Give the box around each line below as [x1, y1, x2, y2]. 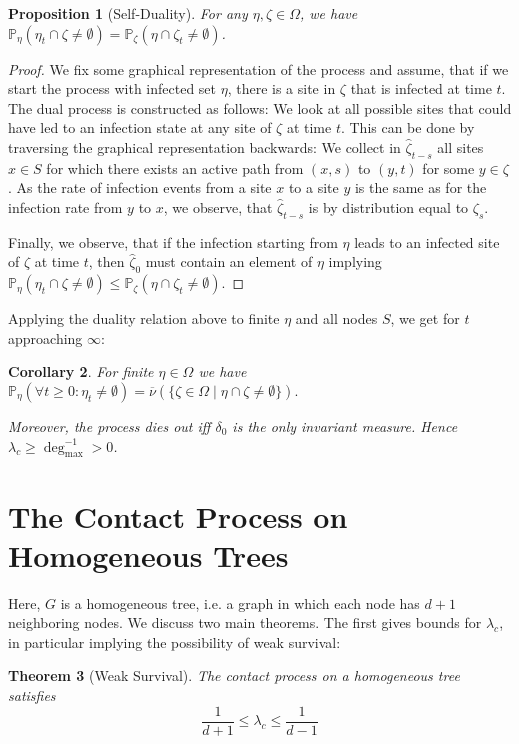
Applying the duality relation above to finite [8, 308, 280, 329]
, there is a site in [227, 78, 336, 99]
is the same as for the [354, 177, 487, 198]
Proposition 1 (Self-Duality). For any [8, 3, 248, 23]
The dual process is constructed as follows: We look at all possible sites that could [8, 97, 512, 118]
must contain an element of [145, 251, 313, 272]
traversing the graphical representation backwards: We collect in [8, 136, 401, 157]
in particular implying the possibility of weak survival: [8, 631, 341, 652]
